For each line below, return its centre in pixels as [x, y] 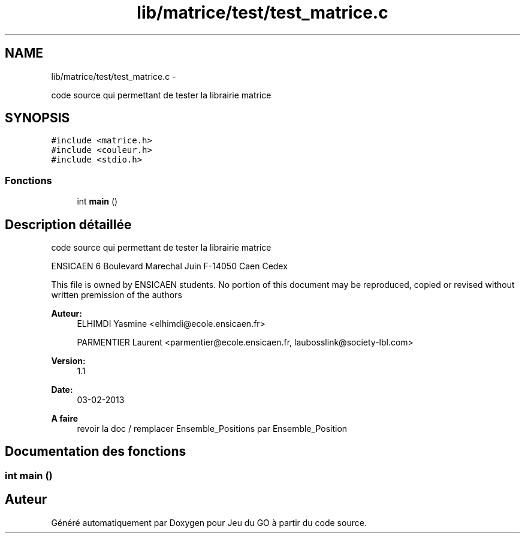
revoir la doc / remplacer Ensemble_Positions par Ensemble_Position [212, 429]
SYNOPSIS [37, 118]
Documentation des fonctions [96, 452]
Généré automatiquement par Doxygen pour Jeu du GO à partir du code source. [209, 522]
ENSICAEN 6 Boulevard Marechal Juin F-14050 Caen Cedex [169, 266]
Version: [68, 361]
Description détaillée [68, 224]
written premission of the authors [117, 295]
